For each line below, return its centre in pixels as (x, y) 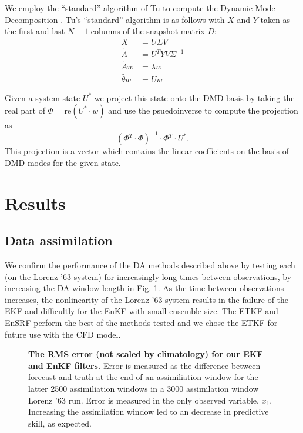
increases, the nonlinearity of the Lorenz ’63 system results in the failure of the (147, 299)
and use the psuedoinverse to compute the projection (203, 110)
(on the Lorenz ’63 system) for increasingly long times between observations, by (148, 276)
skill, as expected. (60, 423)
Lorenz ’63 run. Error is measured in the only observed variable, (144, 400)
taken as (275, 19)
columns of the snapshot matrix (148, 31)
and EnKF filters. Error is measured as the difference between (144, 365)
